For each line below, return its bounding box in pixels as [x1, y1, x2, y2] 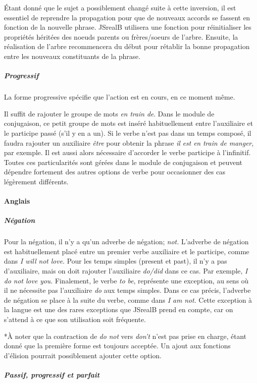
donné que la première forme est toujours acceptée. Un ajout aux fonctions [4, 340, 231, 351]
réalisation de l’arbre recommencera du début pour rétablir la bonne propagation [4, 41, 250, 52]
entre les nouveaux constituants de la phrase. [4, 51, 141, 61]
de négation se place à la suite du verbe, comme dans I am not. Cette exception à [4, 294, 252, 305]
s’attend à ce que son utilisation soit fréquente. [4, 314, 146, 324]
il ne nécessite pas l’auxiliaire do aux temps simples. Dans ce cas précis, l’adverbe [4, 285, 251, 295]
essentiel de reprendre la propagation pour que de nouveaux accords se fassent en [4, 12, 250, 22]
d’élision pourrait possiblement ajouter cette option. [4, 350, 162, 360]
